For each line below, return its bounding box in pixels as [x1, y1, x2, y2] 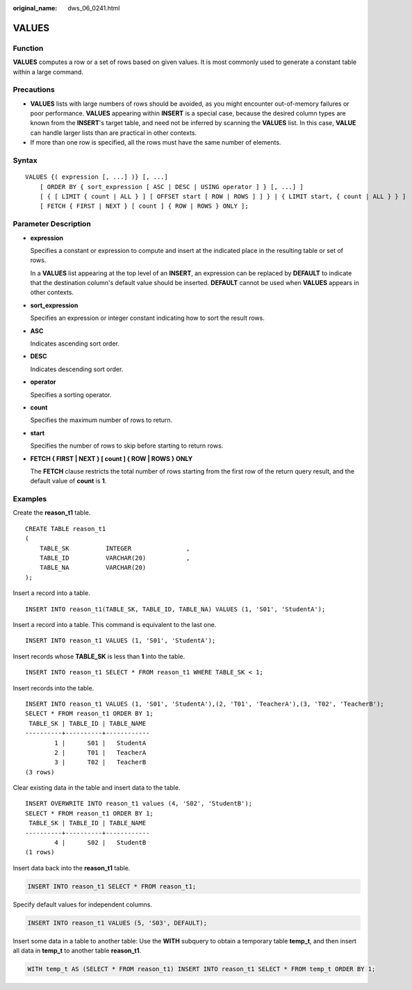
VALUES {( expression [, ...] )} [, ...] [25, 173, 168, 181]
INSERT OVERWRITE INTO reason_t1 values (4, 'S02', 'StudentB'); [25, 800, 253, 808]
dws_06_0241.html [67, 4, 120, 12]
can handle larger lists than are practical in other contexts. [30, 129, 197, 137]
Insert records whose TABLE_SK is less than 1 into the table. [13, 652, 186, 660]
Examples [13, 494, 47, 504]
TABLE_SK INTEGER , [39, 544, 190, 552]
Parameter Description [13, 219, 92, 229]
